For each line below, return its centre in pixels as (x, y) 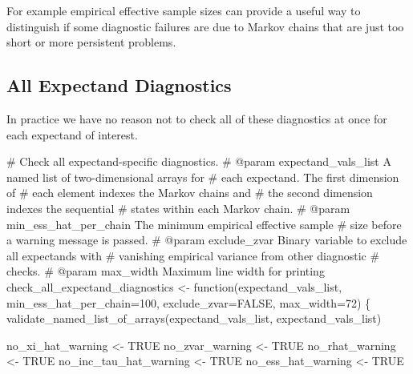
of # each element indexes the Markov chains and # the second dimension (190, 193)
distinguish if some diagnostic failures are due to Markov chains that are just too (205, 26)
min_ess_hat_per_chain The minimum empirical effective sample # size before (204, 224)
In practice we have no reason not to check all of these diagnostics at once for (197, 118)
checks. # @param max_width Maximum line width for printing (166, 271)
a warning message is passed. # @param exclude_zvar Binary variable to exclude (207, 240)
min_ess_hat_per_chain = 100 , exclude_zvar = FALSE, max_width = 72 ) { (189, 302)
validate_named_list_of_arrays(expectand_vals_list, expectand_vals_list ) (194, 318)
